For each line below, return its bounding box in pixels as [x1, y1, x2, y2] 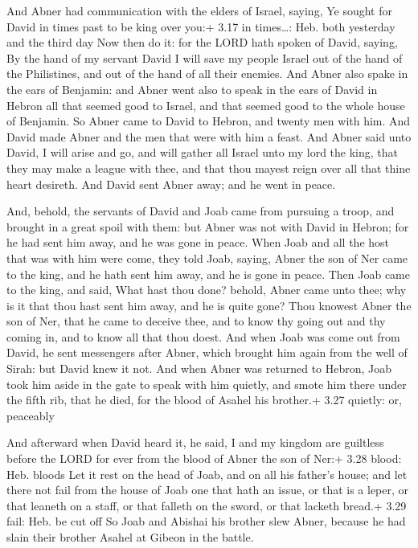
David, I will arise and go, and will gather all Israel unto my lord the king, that [6, 144, 399, 161]
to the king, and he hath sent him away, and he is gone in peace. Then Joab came [6, 265, 410, 282]
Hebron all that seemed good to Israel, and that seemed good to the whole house [6, 96, 405, 113]
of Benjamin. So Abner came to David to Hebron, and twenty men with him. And [6, 112, 411, 129]
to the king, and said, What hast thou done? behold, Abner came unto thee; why [6, 281, 407, 298]
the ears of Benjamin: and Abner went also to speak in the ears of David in [6, 80, 378, 97]
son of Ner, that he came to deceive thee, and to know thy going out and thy [6, 313, 386, 329]
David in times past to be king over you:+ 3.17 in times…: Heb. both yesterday [6, 18, 395, 35]
